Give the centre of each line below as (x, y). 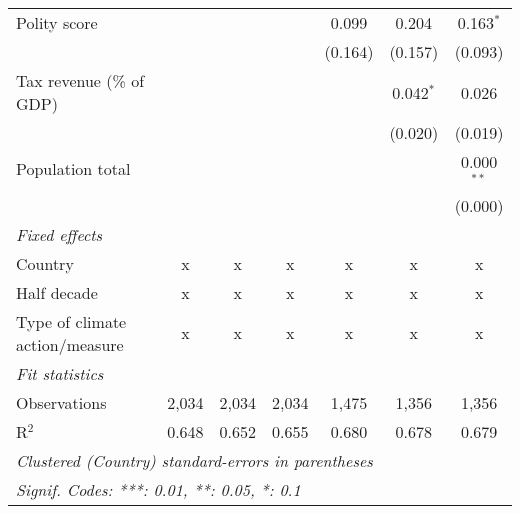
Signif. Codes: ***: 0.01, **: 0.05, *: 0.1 (158, 489)
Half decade (57, 292)
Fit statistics (60, 373)
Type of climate (71, 321)
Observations (61, 402)
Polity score (57, 22)
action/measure (70, 344)
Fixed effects (59, 234)
